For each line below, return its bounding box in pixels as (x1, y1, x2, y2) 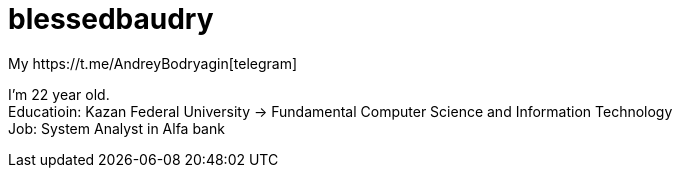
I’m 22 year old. (8, 85, 110, 103)
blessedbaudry (8, 2, 214, 36)
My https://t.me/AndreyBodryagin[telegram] (8, 54, 298, 72)
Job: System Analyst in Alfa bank (8, 119, 225, 137)
